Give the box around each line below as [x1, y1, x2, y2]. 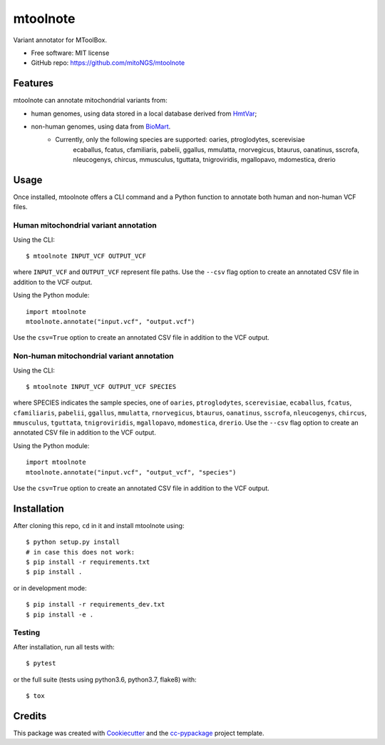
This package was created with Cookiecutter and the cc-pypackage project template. [13, 729, 265, 737]
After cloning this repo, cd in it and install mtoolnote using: [13, 521, 185, 529]
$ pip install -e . [26, 610, 94, 619]
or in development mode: [13, 584, 87, 592]
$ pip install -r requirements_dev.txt [26, 600, 165, 609]
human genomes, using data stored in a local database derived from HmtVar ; [31, 109, 257, 118]
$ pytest [26, 659, 56, 667]
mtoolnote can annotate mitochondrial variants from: [13, 96, 168, 105]
